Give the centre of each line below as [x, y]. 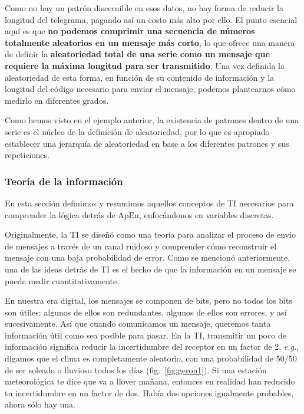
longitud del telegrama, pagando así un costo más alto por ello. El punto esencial [151, 19]
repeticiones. [27, 155]
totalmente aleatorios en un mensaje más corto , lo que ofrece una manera [150, 42]
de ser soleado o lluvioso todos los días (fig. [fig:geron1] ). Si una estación [136, 369]
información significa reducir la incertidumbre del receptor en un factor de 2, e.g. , [152, 346]
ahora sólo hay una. [40, 404]
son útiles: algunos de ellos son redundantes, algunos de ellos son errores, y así [146, 312]
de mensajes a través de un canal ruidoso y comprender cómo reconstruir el [141, 246]
